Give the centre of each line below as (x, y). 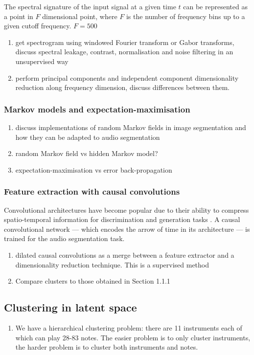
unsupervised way (42, 61)
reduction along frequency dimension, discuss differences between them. (123, 87)
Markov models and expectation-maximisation (97, 109)
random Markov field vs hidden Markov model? (87, 153)
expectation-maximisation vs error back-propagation (94, 169)
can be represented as (215, 6)
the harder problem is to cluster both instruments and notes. (107, 347)
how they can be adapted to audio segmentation (88, 137)
